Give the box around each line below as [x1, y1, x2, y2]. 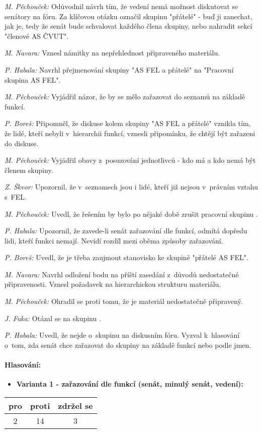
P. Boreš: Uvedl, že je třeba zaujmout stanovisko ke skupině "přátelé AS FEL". [5, 252, 248, 263]
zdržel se [58, 399, 93, 411]
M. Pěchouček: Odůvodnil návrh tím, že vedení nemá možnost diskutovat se [5, 1, 238, 11]
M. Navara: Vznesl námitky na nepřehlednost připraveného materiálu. [5, 47, 220, 58]
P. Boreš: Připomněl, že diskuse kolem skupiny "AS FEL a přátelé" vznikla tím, [5, 118, 251, 129]
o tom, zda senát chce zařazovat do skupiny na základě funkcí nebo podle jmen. [5, 339, 251, 350]
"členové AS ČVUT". [5, 30, 69, 41]
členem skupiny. [5, 164, 53, 175]
